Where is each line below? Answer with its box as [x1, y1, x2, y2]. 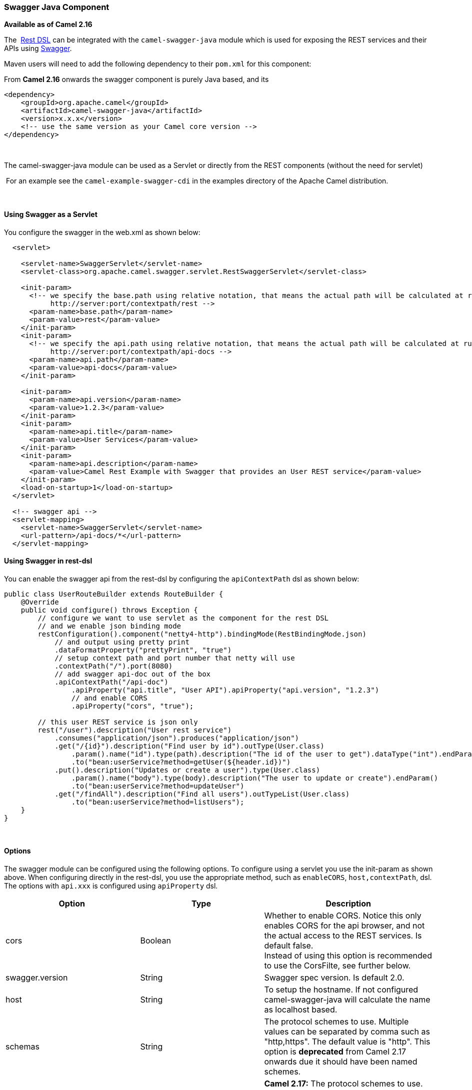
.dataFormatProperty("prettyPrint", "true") [54, 645, 232, 654]
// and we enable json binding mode [37, 621, 181, 630]
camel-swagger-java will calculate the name [264, 994, 430, 1005]
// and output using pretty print [54, 637, 189, 646]
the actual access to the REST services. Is [264, 930, 422, 941]
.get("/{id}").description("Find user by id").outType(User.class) [54, 741, 324, 750]
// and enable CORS [71, 693, 147, 702]
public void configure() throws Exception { [20, 605, 198, 614]
